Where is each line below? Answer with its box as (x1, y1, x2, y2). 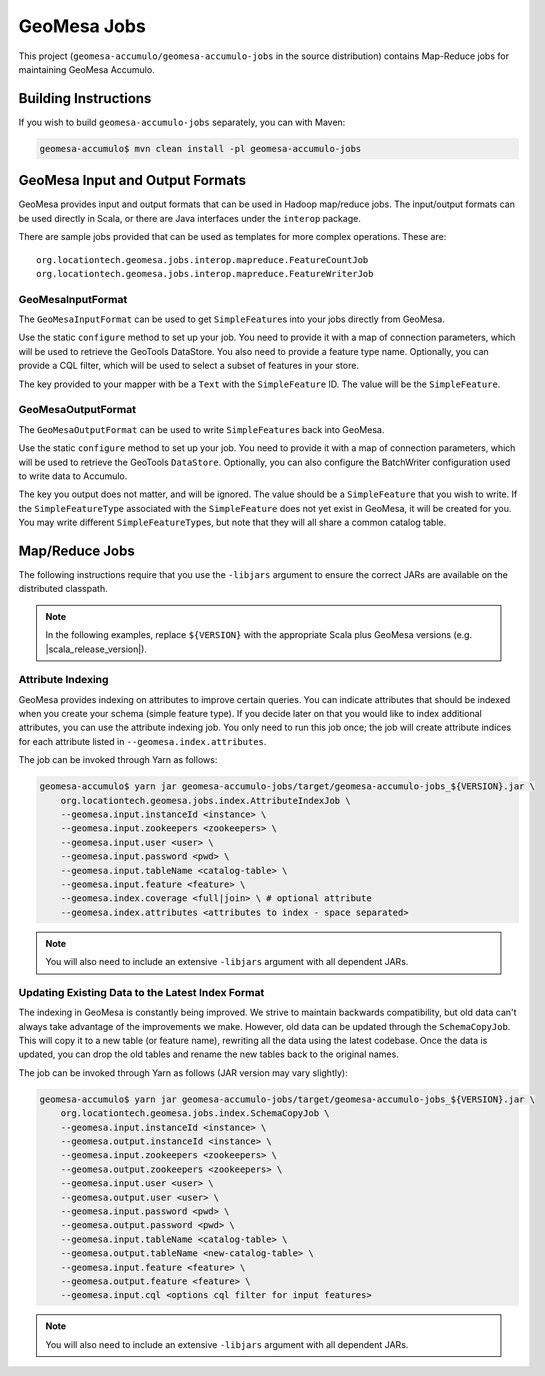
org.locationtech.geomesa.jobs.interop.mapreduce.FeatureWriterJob (36, 268, 374, 279)
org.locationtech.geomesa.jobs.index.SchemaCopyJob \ (60, 1108, 330, 1119)
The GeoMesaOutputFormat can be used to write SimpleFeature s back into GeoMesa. (18, 423, 385, 435)
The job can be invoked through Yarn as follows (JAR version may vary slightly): (18, 1066, 349, 1079)
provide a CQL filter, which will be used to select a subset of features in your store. (18, 360, 360, 372)
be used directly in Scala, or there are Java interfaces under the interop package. (18, 212, 362, 224)
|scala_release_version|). (45, 643, 147, 655)
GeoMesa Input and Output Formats (18, 172, 247, 189)
